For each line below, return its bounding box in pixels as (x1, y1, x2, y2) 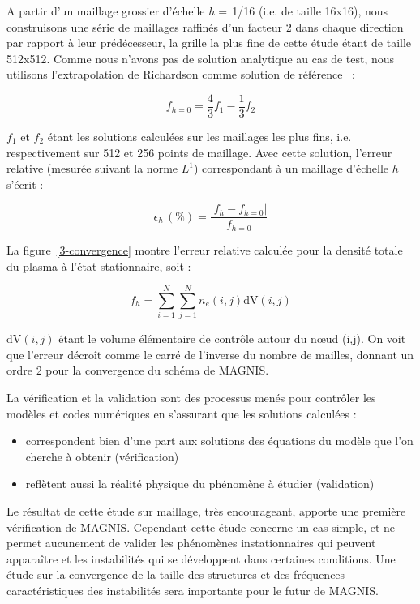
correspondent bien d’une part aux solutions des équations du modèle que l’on (25, 432, 414, 449)
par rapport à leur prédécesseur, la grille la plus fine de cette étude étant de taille (6, 34, 412, 51)
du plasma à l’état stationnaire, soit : (6, 257, 191, 274)
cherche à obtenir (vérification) (25, 448, 179, 465)
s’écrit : (6, 175, 44, 192)
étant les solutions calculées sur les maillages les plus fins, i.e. (47, 128, 352, 145)
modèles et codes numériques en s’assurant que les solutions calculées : (6, 405, 357, 422)
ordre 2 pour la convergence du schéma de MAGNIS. (6, 362, 269, 379)
